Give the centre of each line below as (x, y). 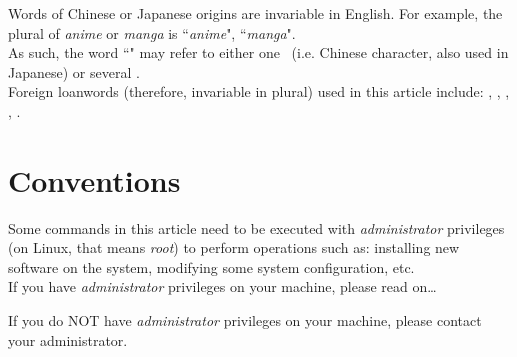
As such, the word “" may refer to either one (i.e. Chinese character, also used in (258, 52)
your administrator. (68, 339)
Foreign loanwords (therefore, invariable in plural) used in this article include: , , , (259, 91)
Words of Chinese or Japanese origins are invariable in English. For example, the (255, 13)
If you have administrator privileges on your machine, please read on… (222, 286)
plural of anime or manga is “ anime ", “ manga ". (152, 32)
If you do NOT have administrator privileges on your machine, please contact (245, 320)
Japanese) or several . (74, 71)
